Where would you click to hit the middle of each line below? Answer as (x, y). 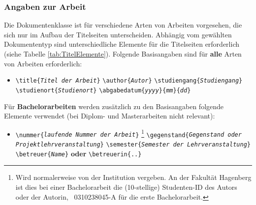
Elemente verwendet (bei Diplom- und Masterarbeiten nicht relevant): (110, 116)
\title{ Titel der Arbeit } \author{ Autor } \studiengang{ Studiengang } (129, 81)
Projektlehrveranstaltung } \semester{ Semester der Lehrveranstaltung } (133, 145)
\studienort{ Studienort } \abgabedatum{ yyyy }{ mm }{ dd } (103, 90)
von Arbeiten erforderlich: (43, 63)
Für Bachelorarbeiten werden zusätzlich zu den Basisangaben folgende (114, 106)
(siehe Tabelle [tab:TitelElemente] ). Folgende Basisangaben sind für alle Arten (123, 54)
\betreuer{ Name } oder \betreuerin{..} (79, 153)
